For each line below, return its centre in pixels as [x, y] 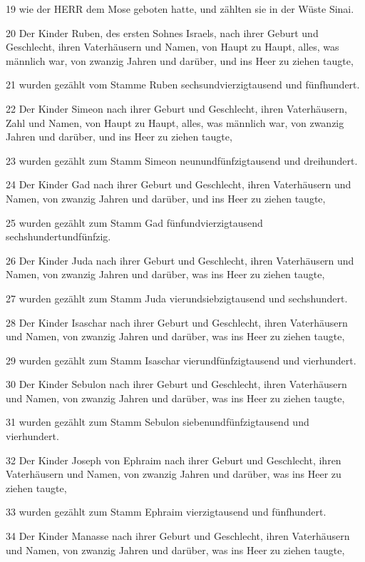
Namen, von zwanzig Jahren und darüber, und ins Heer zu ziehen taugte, [166, 198]
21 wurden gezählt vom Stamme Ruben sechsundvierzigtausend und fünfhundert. [183, 85]
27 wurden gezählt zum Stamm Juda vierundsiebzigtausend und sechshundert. [177, 298]
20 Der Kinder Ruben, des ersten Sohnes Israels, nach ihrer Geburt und [162, 32]
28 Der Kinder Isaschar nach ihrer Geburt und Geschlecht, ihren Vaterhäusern [177, 322]
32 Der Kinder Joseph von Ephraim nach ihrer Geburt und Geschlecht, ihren [174, 460]
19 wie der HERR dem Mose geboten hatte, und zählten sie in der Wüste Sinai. [180, 9]
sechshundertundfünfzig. [58, 236]
